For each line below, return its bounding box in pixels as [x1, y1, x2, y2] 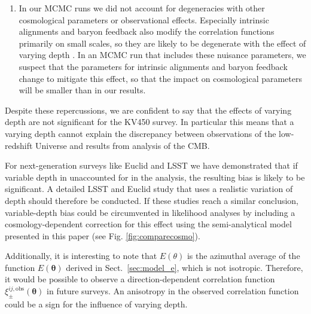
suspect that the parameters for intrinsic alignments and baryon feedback [19, 60, 288, 72]
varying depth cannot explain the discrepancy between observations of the [5, 127, 276, 139]
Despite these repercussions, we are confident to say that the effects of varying [5, 103, 292, 116]
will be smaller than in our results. [19, 84, 146, 96]
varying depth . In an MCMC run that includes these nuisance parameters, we [19, 48, 306, 61]
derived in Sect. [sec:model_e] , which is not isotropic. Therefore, [66, 261, 303, 273]
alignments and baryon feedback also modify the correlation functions [19, 25, 275, 38]
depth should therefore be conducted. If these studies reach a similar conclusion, [5, 194, 299, 206]
